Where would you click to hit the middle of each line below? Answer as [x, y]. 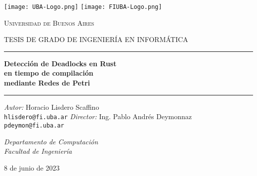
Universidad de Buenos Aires [49, 22]
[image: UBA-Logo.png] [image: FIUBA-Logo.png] [83, 7]
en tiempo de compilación [49, 73]
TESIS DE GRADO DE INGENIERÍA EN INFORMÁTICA [96, 39]
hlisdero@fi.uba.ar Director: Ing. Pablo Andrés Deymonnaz [98, 116]
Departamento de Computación [51, 141]
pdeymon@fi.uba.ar [34, 125]
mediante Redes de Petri [47, 83]
